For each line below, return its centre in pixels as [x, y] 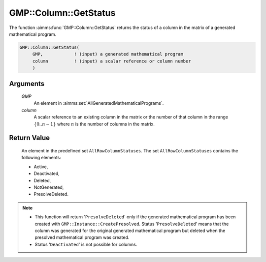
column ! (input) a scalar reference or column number [112, 61]
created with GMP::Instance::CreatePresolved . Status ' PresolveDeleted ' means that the [132, 224]
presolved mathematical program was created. [82, 237]
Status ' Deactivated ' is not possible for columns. [86, 244]
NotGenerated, [49, 187]
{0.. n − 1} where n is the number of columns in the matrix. [94, 124]
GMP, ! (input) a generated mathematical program [108, 54]
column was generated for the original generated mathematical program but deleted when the [130, 231]
